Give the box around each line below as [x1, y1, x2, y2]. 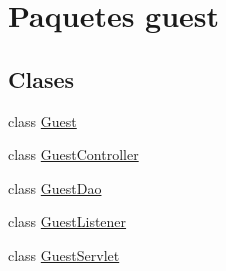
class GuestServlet [8, 244, 120, 265]
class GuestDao [8, 177, 102, 198]
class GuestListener [8, 211, 127, 232]
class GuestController [8, 144, 139, 165]
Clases [8, 63, 75, 94]
